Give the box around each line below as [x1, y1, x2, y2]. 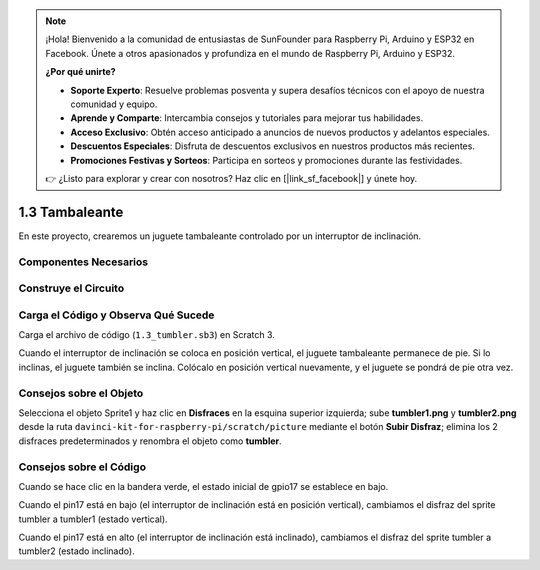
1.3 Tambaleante [18, 203, 124, 220]
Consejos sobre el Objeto [18, 386, 144, 400]
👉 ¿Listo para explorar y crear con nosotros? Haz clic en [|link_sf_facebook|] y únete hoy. [45, 172, 418, 184]
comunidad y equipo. [70, 98, 158, 110]
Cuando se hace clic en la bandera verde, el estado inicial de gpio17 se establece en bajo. [18, 480, 389, 492]
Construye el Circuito [18, 281, 125, 295]
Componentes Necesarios [18, 255, 149, 269]
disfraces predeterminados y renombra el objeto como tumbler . [18, 435, 282, 447]
